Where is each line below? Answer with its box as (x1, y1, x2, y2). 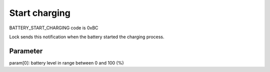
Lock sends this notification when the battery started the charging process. (9, 34, 164, 40)
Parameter (9, 47, 43, 55)
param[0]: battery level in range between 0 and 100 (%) (9, 60, 124, 66)
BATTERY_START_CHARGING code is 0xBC (9, 25, 98, 31)
